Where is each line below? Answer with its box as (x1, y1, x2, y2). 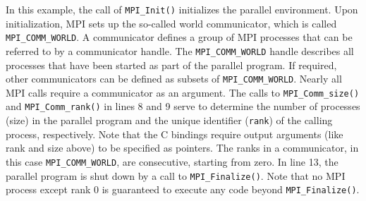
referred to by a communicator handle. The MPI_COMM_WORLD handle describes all (6, 43, 354, 58)
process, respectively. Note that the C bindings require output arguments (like (6, 126, 343, 141)
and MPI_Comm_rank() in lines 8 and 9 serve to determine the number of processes (6, 99, 360, 114)
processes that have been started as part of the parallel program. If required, (6, 57, 337, 72)
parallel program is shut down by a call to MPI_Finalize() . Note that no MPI (6, 168, 346, 183)
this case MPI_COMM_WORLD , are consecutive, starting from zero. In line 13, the (6, 154, 338, 169)
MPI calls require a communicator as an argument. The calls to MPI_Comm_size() (6, 85, 360, 99)
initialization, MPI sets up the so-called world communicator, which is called (6, 16, 337, 30)
